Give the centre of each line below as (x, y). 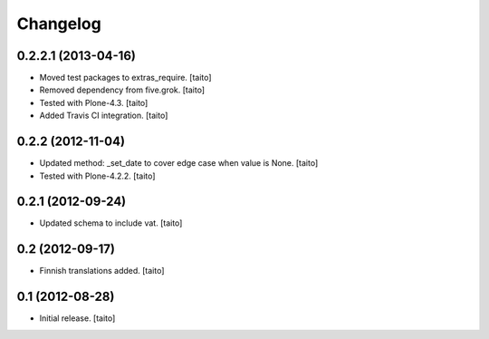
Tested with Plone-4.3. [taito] (94, 102)
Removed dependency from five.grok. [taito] (122, 90)
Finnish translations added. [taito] (102, 271)
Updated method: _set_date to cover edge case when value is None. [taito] (179, 163)
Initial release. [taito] (77, 318)
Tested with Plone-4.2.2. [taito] (97, 176)
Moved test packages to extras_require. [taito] (125, 78)
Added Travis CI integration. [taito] (104, 116)
